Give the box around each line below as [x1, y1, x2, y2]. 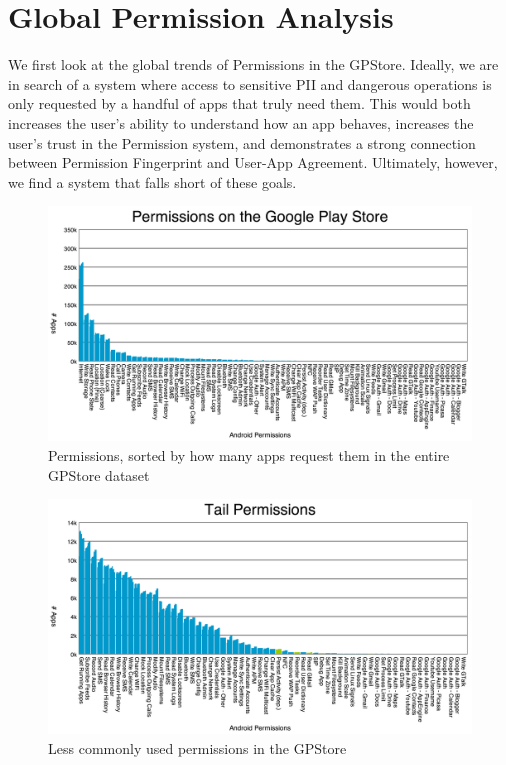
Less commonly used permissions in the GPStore [48, 738, 347, 759]
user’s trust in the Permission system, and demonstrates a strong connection [8, 132, 476, 153]
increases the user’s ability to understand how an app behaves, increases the [8, 112, 474, 133]
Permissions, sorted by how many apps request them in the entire [48, 445, 450, 466]
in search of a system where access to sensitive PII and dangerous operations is [8, 73, 492, 94]
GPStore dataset [48, 464, 150, 485]
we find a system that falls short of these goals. [8, 171, 297, 192]
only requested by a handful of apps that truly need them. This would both [8, 93, 471, 114]
